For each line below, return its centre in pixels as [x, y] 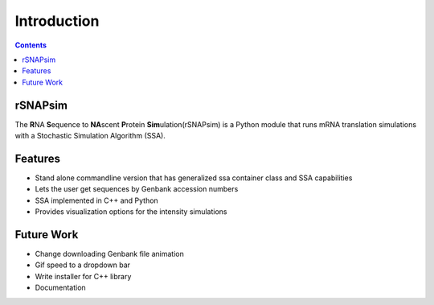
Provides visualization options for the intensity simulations [131, 212]
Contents [31, 45]
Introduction [57, 21]
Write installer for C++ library [83, 276]
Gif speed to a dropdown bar [83, 265]
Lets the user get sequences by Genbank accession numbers [137, 189]
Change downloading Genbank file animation [109, 254]
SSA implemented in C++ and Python [96, 200]
